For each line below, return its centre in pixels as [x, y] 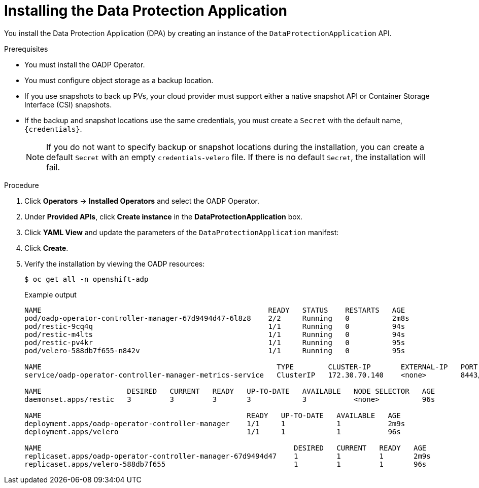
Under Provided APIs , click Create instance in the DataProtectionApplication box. [164, 216]
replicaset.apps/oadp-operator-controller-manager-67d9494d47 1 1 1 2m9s [228, 456]
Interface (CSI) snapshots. [68, 104]
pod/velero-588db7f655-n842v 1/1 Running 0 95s [215, 350]
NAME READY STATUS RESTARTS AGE [215, 310]
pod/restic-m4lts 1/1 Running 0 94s [215, 334]
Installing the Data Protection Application [146, 11]
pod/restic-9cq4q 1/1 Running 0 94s [215, 326]
